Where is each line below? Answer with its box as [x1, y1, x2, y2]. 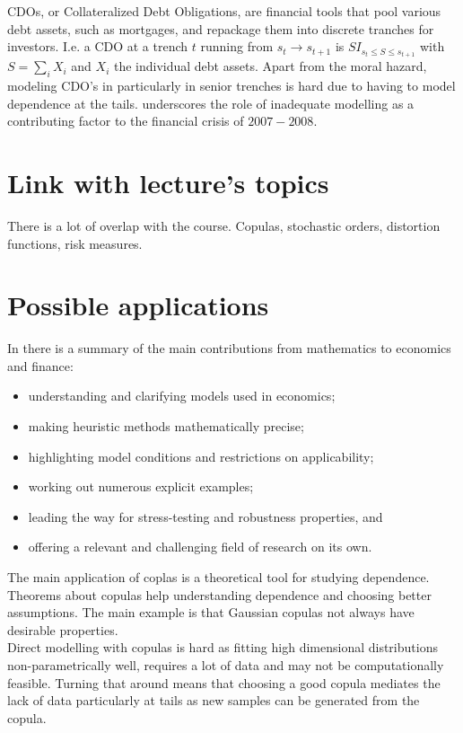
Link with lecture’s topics [7, 164, 329, 201]
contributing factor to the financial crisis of [7, 111, 244, 130]
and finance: [7, 356, 74, 375]
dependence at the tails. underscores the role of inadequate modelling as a [7, 93, 415, 112]
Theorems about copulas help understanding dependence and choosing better [7, 585, 432, 604]
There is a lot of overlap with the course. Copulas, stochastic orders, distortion [7, 216, 441, 234]
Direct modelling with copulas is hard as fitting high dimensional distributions [7, 638, 438, 657]
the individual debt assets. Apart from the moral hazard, [113, 57, 427, 75]
